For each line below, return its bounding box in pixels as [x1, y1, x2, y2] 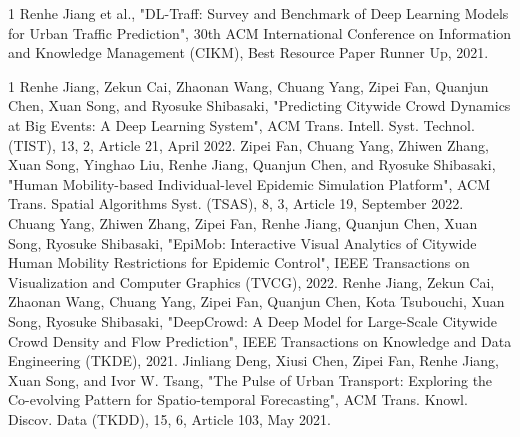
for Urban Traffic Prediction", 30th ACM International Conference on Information [8, 22, 512, 43]
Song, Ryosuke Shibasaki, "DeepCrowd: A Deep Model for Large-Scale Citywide [8, 310, 497, 331]
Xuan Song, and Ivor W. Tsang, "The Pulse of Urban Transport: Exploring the [8, 369, 493, 390]
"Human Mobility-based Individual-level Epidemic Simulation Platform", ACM [8, 173, 490, 194]
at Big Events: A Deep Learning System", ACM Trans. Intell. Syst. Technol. [8, 114, 475, 135]
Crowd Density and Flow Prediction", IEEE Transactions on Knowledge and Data [8, 330, 512, 351]
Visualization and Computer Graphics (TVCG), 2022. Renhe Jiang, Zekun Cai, [8, 271, 495, 292]
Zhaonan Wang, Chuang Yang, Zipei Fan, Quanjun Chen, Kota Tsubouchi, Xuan [8, 291, 505, 312]
